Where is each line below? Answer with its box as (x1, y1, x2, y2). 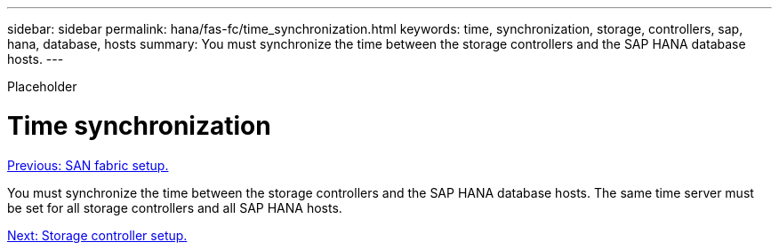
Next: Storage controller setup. (7, 227, 188, 243)
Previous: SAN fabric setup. (7, 157, 169, 173)
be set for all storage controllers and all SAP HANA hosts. (7, 199, 342, 215)
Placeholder (7, 79, 77, 94)
